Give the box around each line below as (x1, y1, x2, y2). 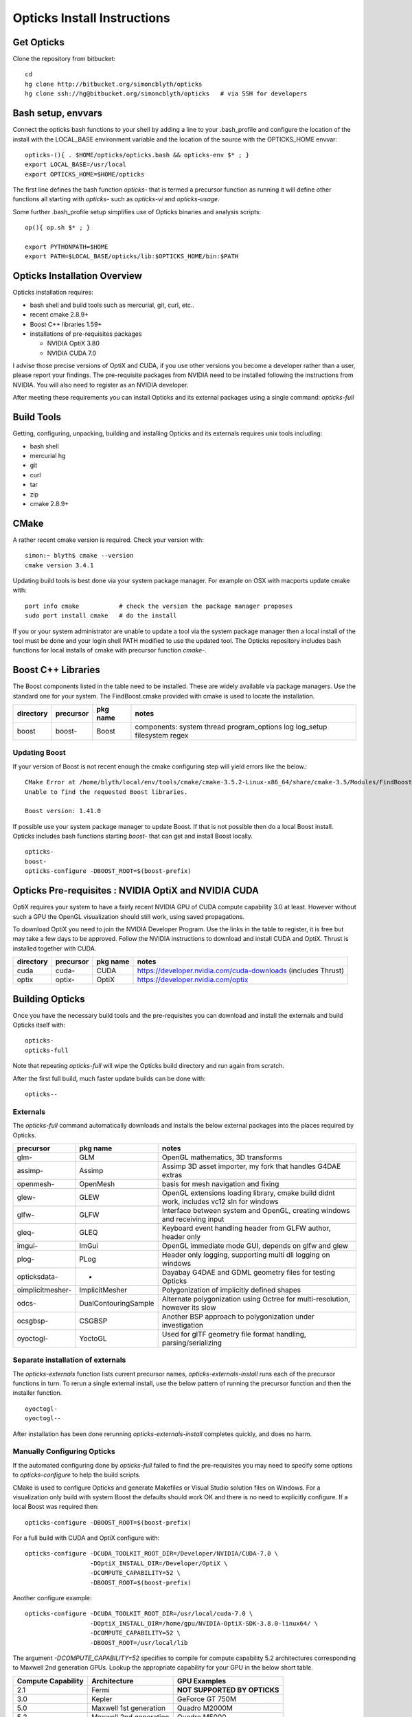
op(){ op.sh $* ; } (25, 224, 91, 231)
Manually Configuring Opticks (12, 1446, 116, 1456)
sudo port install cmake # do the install (25, 612, 178, 619)
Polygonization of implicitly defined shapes (161, 1285, 301, 1295)
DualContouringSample (79, 1298, 154, 1308)
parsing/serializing (161, 1338, 222, 1348)
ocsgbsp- (16, 1316, 49, 1326)
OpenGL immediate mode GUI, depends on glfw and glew (161, 1240, 349, 1250)
